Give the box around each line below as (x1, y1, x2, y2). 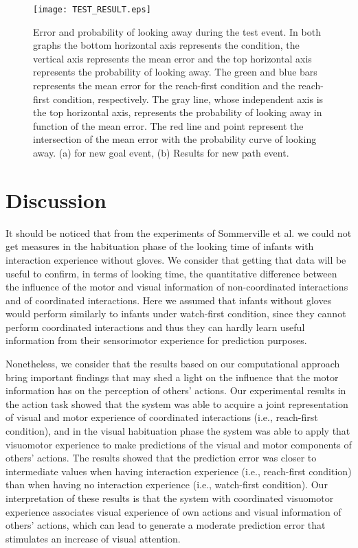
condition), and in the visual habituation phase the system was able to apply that (5, 424, 350, 438)
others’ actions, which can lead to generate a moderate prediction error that (5, 518, 326, 532)
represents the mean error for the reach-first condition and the (33, 78, 295, 93)
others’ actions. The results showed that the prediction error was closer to (5, 450, 317, 465)
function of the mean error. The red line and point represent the (33, 118, 304, 133)
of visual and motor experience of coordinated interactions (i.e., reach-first (5, 410, 318, 424)
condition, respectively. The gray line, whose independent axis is (52, 91, 324, 106)
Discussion (5, 185, 107, 214)
